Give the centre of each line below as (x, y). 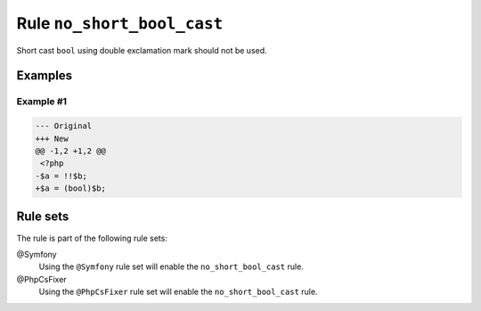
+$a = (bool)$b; (71, 188)
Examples (45, 76)
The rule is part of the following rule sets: (92, 238)
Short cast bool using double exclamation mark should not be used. (142, 50)
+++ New (52, 139)
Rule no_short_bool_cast (120, 23)
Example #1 (41, 102)
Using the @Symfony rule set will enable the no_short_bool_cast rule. (171, 266)
